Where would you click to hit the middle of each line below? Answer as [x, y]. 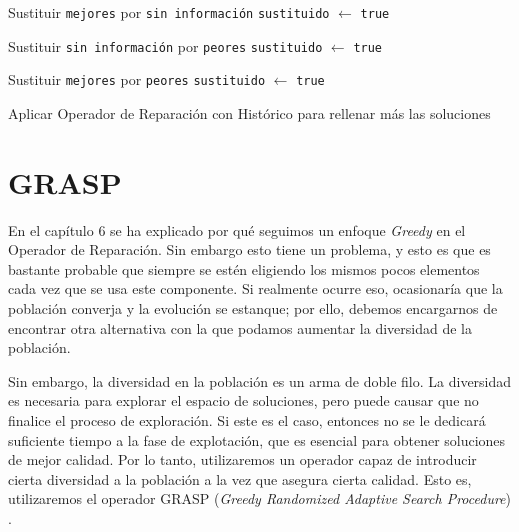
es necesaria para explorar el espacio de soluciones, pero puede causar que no [243, 400]
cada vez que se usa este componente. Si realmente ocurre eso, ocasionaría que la [255, 288]
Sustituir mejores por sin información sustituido [169, 12]
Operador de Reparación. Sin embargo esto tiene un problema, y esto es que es [249, 249]
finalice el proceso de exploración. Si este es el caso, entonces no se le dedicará [247, 420]
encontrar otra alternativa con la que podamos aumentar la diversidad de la [240, 327]
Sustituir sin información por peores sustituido [165, 45]
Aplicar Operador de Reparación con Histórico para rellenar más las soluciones [249, 112]
